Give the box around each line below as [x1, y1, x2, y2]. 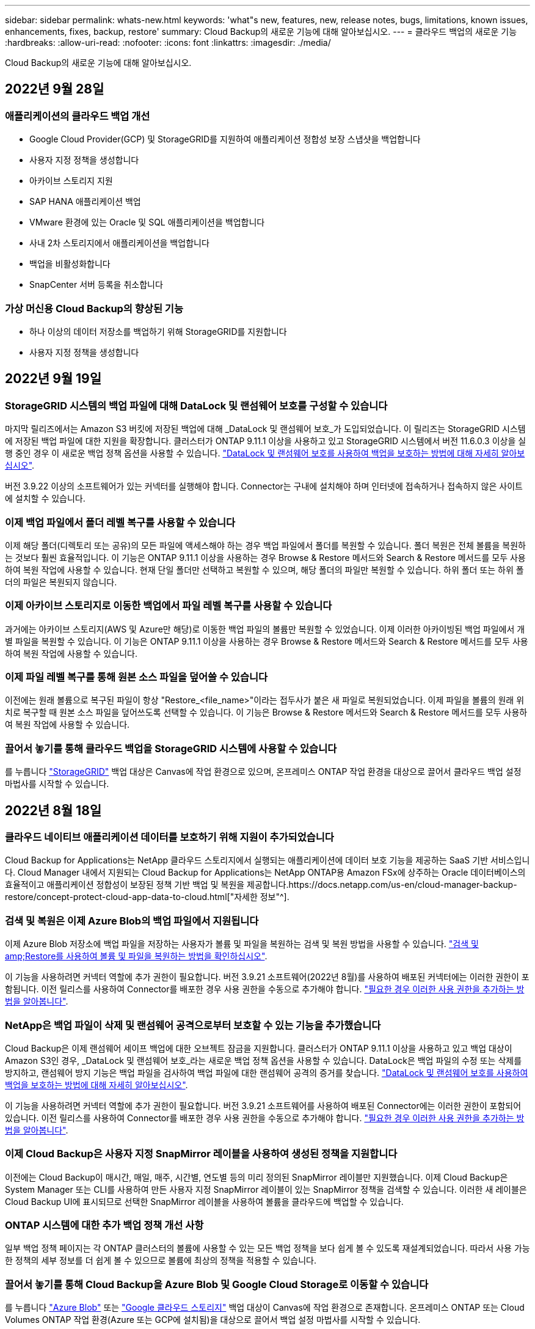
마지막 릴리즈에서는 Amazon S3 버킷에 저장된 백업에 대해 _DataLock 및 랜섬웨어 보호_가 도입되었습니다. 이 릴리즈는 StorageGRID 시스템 [5, 423, 526, 434]
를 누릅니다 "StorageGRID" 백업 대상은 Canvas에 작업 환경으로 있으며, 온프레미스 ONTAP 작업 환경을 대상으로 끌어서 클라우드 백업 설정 [5, 766, 522, 777]
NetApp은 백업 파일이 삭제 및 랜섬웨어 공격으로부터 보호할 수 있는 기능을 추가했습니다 [5, 1019, 381, 1031]
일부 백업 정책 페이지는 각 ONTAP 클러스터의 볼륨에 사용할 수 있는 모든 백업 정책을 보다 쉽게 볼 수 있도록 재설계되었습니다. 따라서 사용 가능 [5, 1243, 530, 1254]
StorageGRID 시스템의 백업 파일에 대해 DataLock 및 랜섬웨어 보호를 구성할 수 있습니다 [5, 399, 388, 412]
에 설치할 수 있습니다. [5, 493, 86, 504]
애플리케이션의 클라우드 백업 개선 [5, 109, 150, 122]
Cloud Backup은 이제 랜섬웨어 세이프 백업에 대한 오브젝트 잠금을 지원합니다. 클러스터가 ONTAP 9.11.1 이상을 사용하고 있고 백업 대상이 [5, 1042, 512, 1053]
